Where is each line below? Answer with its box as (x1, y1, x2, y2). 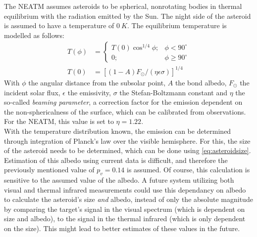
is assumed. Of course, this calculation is (127, 164, 250, 175)
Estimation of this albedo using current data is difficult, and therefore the (4, 155, 228, 165)
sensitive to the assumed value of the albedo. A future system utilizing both (4, 175, 234, 185)
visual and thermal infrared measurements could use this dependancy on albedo (4, 184, 246, 195)
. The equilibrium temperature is (127, 20, 227, 31)
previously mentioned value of (4, 164, 95, 175)
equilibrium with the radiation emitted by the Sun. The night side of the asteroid (4, 10, 251, 21)
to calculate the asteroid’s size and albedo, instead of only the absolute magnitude (4, 194, 253, 204)
